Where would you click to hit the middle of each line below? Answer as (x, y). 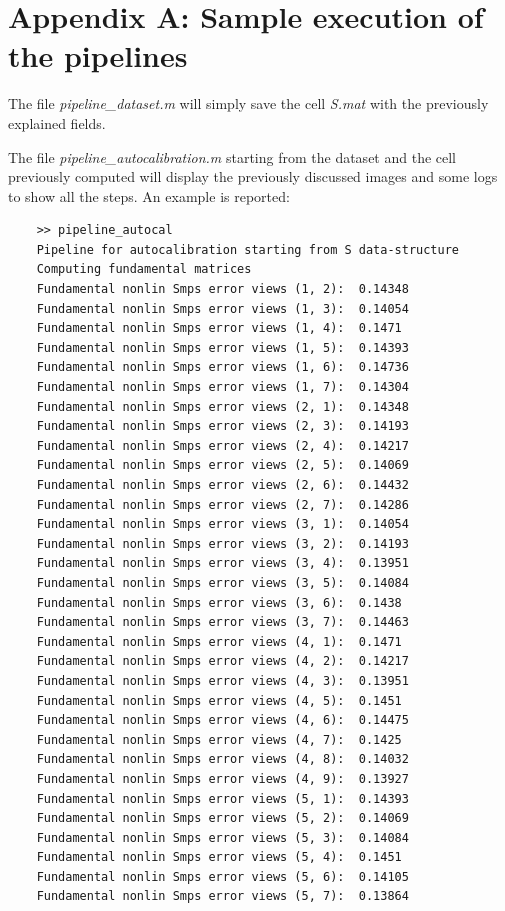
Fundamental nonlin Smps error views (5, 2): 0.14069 (222, 818)
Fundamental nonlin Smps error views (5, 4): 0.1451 (219, 857)
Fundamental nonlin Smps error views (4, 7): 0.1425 (219, 739)
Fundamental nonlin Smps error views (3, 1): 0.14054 (222, 524)
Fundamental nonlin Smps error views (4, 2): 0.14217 (222, 661)
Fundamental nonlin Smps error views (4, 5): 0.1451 (219, 700)
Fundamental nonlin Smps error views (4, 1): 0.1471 (219, 641)
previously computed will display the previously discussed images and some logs (253, 176)
